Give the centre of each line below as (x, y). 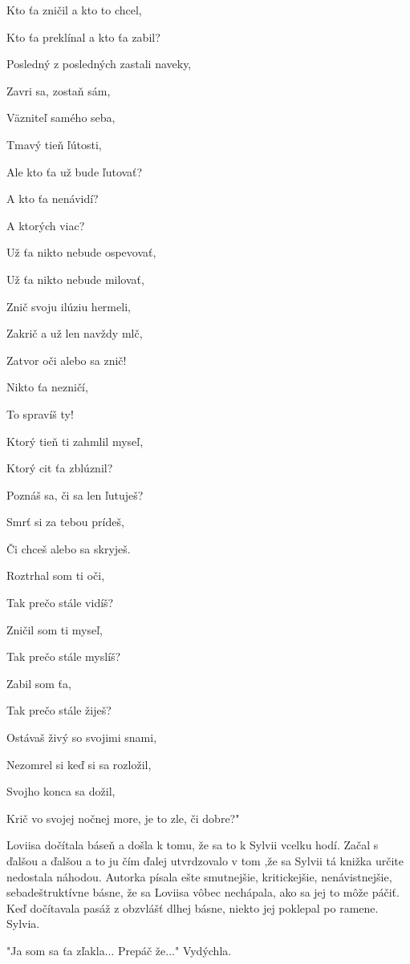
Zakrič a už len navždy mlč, (75, 333)
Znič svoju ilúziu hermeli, (69, 306)
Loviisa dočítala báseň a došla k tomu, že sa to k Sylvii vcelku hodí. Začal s (193, 845)
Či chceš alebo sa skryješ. (69, 548)
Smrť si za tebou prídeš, (65, 522)
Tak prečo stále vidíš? (60, 603)
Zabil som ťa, (39, 683)
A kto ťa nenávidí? (53, 198)
